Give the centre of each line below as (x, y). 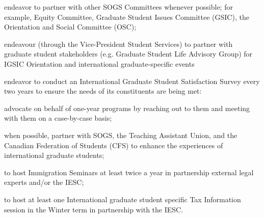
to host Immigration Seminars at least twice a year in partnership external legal (129, 172)
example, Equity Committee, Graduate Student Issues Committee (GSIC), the (127, 17)
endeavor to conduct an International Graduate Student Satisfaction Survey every (132, 81)
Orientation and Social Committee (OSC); (70, 27)
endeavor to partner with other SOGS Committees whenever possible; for (118, 7)
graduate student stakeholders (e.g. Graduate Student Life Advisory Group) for (128, 54)
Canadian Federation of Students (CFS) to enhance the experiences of (114, 145)
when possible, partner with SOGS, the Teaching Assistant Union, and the (121, 135)
